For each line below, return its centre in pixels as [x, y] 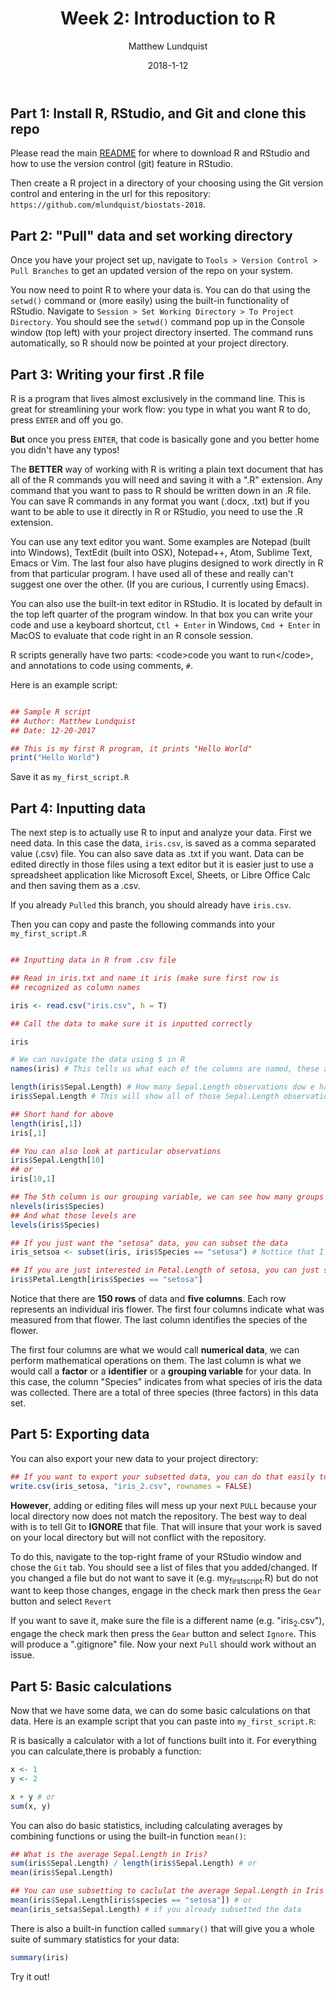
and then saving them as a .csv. [75, 886]
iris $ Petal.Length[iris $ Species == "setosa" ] [106, 1280]
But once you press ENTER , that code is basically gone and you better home [165, 439]
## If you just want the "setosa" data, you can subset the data [149, 1243]
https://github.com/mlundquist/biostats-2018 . [108, 204]
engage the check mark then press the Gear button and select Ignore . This [163, 1634]
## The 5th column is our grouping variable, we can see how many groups [167, 1197]
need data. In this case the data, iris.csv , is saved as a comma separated [163, 843]
